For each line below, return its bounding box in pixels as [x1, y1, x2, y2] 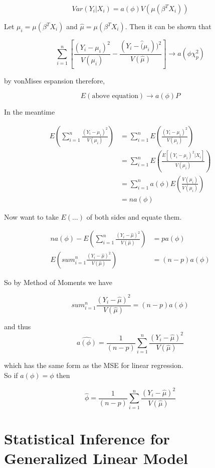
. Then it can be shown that [125, 21, 211, 31]
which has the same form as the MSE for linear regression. [4, 360, 183, 370]
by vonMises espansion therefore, [4, 75, 105, 85]
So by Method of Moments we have [4, 276, 112, 287]
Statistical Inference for [4, 428, 170, 448]
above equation [92, 92, 138, 100]
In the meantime [4, 107, 55, 117]
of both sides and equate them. [86, 211, 182, 222]
